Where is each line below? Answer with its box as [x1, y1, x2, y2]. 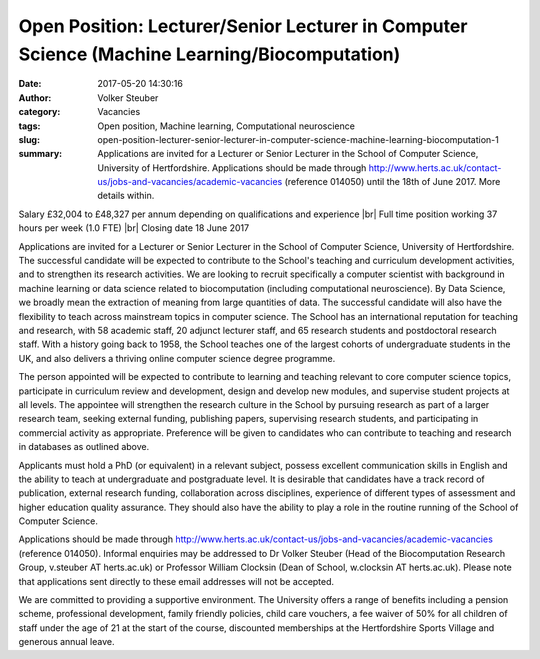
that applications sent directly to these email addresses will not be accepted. [18, 575, 335, 587]
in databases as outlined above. [18, 441, 150, 453]
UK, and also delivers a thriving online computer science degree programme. [18, 352, 336, 364]
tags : [18, 120, 41, 132]
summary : [18, 148, 63, 160]
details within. [97, 190, 155, 202]
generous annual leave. [18, 636, 115, 648]
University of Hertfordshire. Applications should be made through [97, 161, 367, 174]
